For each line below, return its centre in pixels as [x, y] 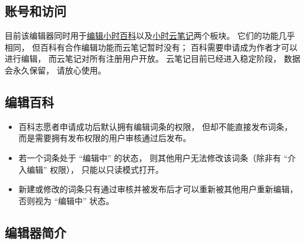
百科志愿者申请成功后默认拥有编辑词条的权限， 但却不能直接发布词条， [155, 126]
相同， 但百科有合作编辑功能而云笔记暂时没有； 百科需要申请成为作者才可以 [151, 47]
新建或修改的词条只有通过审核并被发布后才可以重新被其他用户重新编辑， [158, 189]
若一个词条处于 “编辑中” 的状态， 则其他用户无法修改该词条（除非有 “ [153, 157]
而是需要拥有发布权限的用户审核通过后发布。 [105, 138]
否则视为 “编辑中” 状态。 [66, 200]
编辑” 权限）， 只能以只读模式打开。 [95, 169]
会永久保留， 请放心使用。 [55, 70]
